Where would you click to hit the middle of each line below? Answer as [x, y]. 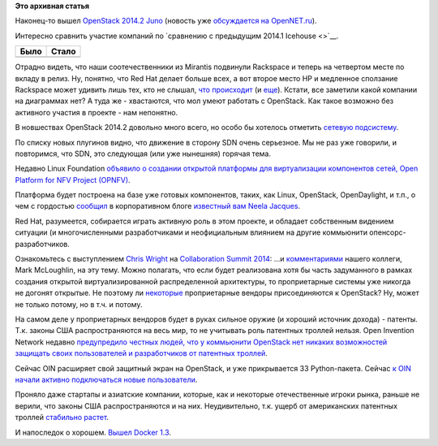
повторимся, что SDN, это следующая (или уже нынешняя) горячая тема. [143, 154]
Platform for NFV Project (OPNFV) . [73, 180]
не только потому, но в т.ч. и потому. [79, 304]
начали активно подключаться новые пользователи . [106, 379]
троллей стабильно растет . [62, 418]
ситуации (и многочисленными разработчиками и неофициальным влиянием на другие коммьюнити [191, 232]
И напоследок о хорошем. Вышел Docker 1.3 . [93, 432]
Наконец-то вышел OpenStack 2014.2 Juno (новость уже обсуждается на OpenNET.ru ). [166, 21]
